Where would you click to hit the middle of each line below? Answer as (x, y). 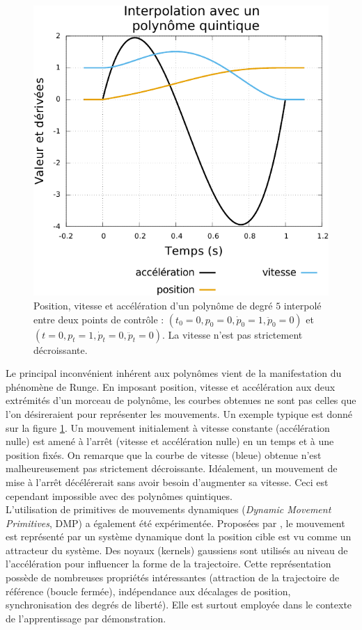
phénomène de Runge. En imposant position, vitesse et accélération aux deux (171, 386)
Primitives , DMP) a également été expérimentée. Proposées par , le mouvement (175, 523)
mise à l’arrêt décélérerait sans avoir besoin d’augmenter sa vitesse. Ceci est (167, 482)
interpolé (302, 305)
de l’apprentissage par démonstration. (86, 618)
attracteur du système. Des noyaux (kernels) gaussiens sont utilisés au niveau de (177, 550)
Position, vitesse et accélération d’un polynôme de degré (153, 305)
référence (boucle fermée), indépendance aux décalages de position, (148, 591)
